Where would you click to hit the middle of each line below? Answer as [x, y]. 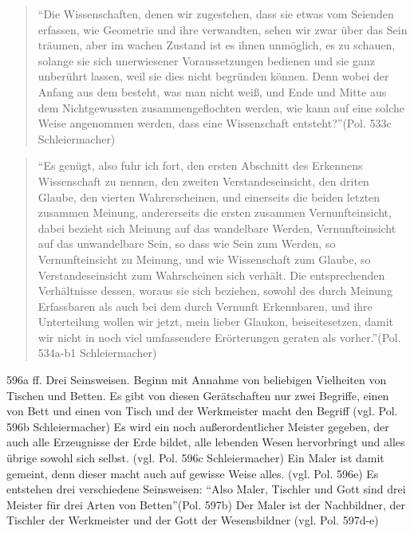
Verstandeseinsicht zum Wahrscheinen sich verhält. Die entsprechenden [211, 275]
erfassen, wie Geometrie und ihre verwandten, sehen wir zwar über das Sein [223, 29]
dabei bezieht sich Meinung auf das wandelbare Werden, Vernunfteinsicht [217, 228]
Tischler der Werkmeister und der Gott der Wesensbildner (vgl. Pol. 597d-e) [193, 520]
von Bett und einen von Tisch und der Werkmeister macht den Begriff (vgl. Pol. [202, 411]
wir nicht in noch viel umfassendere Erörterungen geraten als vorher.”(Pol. [219, 337]
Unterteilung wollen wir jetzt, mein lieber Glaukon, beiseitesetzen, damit [216, 322]
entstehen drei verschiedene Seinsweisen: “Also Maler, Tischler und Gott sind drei [206, 489]
